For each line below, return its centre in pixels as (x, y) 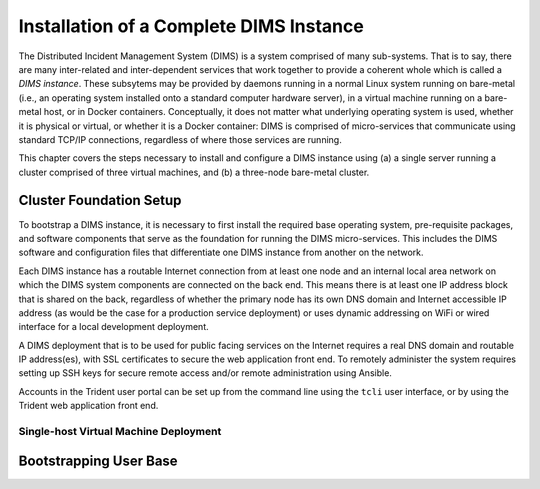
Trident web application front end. (88, 406)
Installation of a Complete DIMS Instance (191, 26)
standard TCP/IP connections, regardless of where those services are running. (180, 139)
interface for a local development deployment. (113, 327)
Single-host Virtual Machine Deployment (120, 432)
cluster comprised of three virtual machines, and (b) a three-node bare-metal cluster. (194, 172)
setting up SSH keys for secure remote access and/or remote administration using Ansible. (205, 373)
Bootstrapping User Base (98, 460)
